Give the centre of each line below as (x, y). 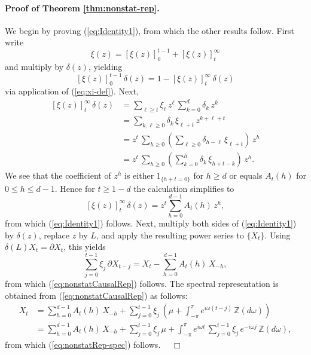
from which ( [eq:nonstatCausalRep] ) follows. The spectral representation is (142, 284)
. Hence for (75, 188)
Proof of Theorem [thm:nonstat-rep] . (82, 7)
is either (139, 175)
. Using (278, 235)
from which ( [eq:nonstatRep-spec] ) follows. (83, 344)
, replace (54, 235)
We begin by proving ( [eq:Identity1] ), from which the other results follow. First (150, 30)
